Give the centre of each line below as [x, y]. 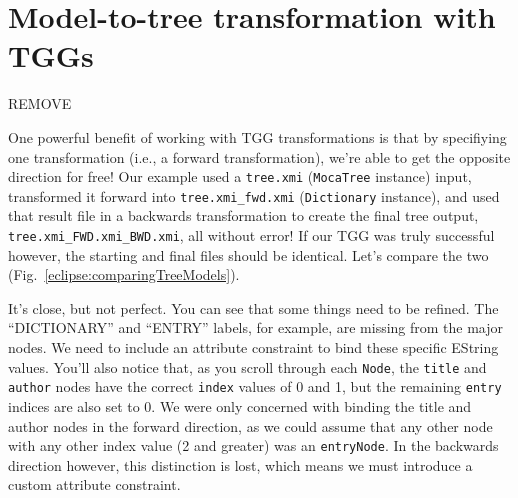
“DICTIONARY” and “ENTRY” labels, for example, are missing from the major [256, 327]
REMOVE [40, 103]
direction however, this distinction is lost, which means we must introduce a [240, 464]
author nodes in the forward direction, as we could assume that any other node [250, 425]
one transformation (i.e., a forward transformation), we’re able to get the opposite [259, 156]
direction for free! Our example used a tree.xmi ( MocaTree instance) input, [240, 176]
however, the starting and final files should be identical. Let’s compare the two [248, 254]
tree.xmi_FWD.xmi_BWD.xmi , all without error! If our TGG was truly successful [251, 235]
